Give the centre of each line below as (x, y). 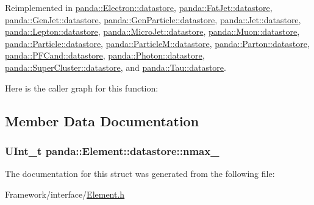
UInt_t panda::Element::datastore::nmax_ (112, 150)
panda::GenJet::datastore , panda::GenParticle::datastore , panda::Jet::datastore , (153, 19)
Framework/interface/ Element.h (65, 194)
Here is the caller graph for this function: (82, 88)
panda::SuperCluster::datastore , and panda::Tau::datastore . (116, 67)
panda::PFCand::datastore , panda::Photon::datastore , (105, 55)
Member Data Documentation (102, 120)
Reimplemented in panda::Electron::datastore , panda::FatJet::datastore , (139, 7)
